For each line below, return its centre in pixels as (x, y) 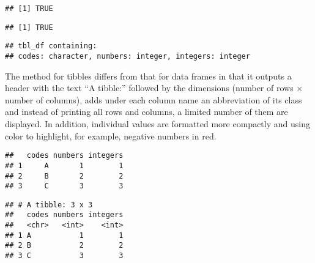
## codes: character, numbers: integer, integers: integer (128, 56)
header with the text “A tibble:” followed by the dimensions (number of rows (149, 88)
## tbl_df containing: (51, 46)
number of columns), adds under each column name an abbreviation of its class (154, 99)
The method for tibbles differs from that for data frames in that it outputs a (148, 76)
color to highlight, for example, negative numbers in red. (111, 135)
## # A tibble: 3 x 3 (49, 205)
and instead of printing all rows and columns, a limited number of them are (146, 112)
